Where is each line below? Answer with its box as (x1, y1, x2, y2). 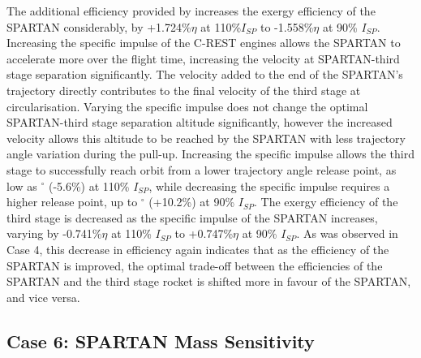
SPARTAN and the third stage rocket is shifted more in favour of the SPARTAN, (6, 273, 411, 290)
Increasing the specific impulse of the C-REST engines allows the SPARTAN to (6, 34, 401, 51)
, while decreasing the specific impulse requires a (148, 177, 390, 194)
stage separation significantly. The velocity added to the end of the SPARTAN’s (6, 66, 403, 83)
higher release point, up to (6, 193, 138, 210)
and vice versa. (6, 288, 80, 305)
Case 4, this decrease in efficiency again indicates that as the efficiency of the (6, 240, 389, 257)
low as (6, 177, 37, 194)
